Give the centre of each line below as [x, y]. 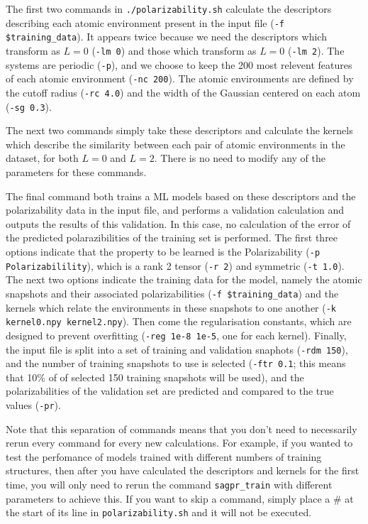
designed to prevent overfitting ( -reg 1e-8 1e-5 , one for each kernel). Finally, [176, 335]
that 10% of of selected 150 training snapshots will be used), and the [155, 377]
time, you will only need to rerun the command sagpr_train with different [169, 485]
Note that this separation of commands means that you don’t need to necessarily [182, 429]
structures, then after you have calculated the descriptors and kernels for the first [183, 470]
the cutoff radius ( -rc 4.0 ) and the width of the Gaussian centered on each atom [183, 92]
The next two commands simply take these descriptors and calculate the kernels [179, 130]
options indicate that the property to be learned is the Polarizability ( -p [163, 251]
